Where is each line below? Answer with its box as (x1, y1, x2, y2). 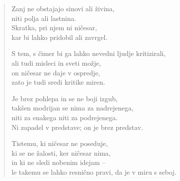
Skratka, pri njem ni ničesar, (11, 22, 97, 33)
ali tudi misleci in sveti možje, (11, 57, 101, 68)
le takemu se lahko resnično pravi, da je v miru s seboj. (11, 166, 177, 177)
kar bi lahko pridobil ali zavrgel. (11, 32, 108, 42)
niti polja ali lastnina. (11, 13, 77, 23)
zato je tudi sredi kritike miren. (11, 77, 105, 87)
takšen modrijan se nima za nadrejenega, (11, 103, 134, 113)
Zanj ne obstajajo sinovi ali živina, (11, 3, 115, 13)
